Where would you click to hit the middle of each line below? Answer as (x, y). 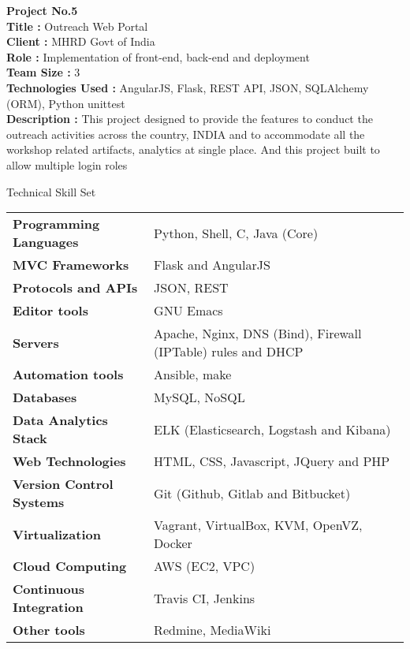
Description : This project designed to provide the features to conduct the (190, 119)
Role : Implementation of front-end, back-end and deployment (158, 56)
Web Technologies (69, 461)
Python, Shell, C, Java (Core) (236, 233)
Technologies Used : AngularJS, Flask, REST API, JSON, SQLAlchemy (188, 87)
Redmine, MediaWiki (212, 630)
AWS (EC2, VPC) (205, 566)
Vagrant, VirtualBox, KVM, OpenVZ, (258, 525)
